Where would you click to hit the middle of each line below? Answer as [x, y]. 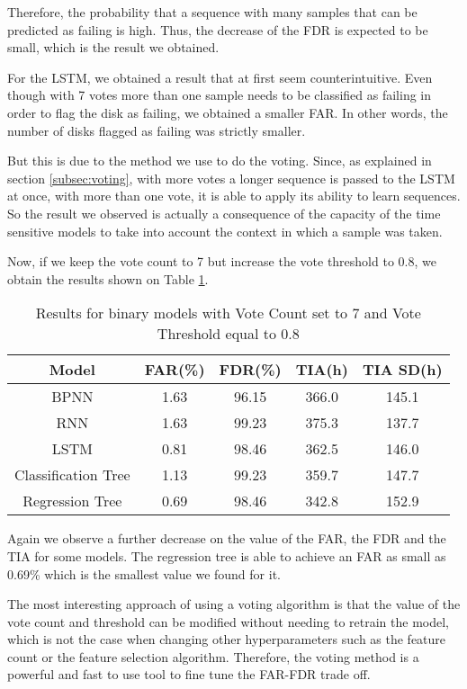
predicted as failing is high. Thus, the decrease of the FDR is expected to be [218, 29]
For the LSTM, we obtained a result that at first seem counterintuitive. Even [220, 77]
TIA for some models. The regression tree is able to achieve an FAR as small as [227, 555]
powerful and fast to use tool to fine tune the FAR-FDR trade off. [189, 674]
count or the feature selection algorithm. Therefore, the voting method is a [213, 656]
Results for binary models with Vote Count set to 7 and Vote [228, 313]
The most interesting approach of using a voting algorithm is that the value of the [234, 604]
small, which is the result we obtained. [113, 47]
